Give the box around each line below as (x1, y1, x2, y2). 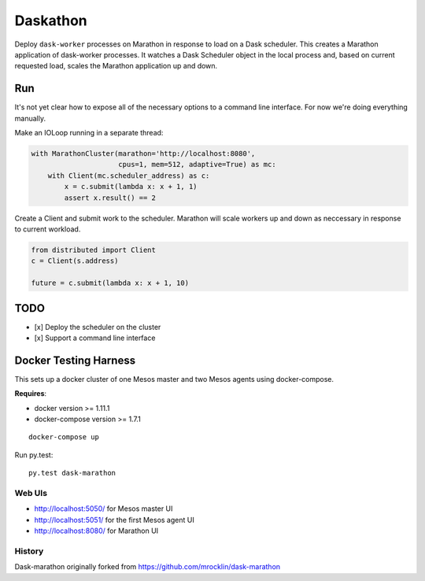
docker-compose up (28, 433, 100, 442)
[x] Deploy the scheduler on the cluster (34, 322, 161, 331)
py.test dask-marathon (28, 468, 116, 478)
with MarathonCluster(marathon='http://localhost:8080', (31, 150, 256, 157)
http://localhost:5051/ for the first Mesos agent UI (34, 515, 194, 524)
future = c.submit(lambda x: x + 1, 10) (31, 279, 189, 287)
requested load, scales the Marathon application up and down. (14, 61, 218, 71)
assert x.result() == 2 (64, 193, 157, 202)
